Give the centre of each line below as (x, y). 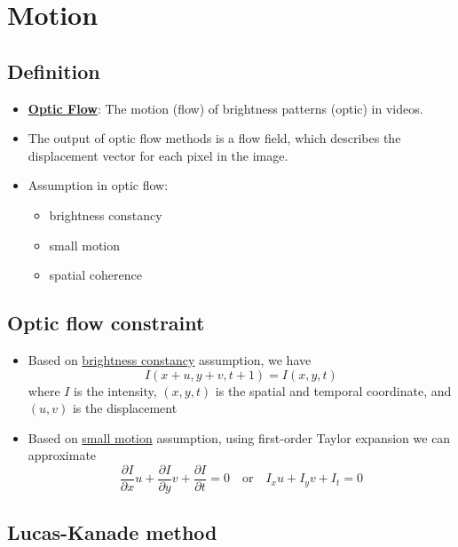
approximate (62, 455)
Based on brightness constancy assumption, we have (170, 359)
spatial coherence (95, 275)
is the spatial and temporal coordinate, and (333, 390)
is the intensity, (115, 390)
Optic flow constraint (106, 323)
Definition (54, 71)
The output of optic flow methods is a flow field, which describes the (214, 138)
